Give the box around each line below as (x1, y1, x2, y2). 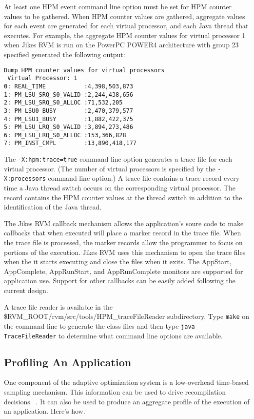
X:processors (4, 175, 46, 183)
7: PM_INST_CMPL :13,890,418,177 (4, 140, 137, 147)
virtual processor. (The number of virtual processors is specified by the (4, 163, 215, 173)
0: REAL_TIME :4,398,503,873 (4, 83, 133, 90)
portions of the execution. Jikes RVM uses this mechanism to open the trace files (4, 247, 246, 257)
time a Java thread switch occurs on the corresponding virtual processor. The (4, 183, 235, 193)
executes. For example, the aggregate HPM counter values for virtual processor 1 (4, 30, 246, 40)
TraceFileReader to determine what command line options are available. (4, 330, 223, 340)
